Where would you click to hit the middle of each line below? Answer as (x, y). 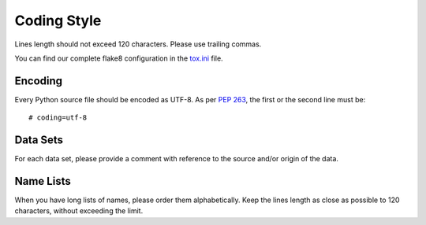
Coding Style (58, 20)
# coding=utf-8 (58, 118)
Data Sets (39, 140)
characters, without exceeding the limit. (79, 211)
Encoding (39, 81)
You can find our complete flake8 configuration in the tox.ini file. (119, 58)
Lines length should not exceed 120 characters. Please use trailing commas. (138, 44)
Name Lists (43, 181)
